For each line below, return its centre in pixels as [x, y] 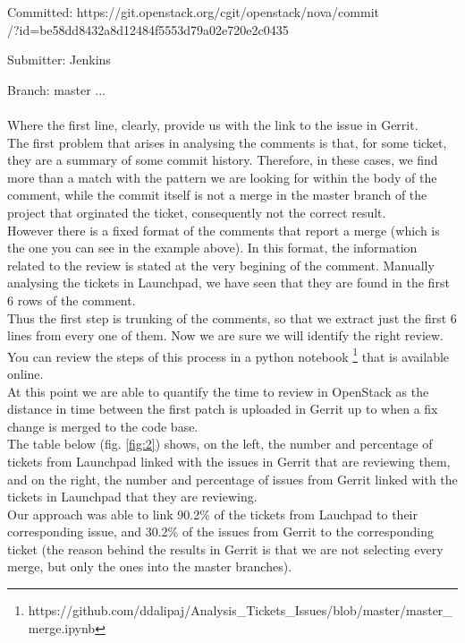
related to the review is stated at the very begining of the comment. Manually [221, 265]
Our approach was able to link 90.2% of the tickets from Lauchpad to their [213, 514]
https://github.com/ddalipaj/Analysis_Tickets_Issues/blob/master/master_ [240, 610]
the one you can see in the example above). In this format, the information [212, 248]
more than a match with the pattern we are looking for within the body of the [222, 177]
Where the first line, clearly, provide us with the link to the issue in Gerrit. [213, 124]
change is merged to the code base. [103, 426]
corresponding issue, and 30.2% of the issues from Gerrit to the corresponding [220, 532]
